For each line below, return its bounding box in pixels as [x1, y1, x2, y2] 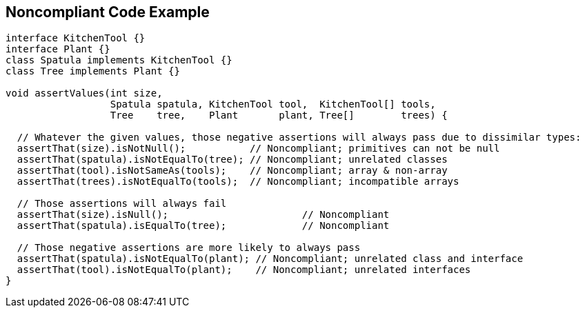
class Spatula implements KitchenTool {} [6, 54, 232, 66]
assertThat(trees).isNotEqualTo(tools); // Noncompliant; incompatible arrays [17, 176, 459, 188]
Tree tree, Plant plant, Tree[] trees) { [110, 110, 448, 121]
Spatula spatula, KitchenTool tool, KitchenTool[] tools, [110, 99, 436, 110]
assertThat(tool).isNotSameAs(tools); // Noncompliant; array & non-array [17, 165, 448, 176]
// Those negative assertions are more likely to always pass [17, 242, 361, 254]
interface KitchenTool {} [6, 32, 146, 44]
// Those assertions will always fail [17, 198, 227, 210]
